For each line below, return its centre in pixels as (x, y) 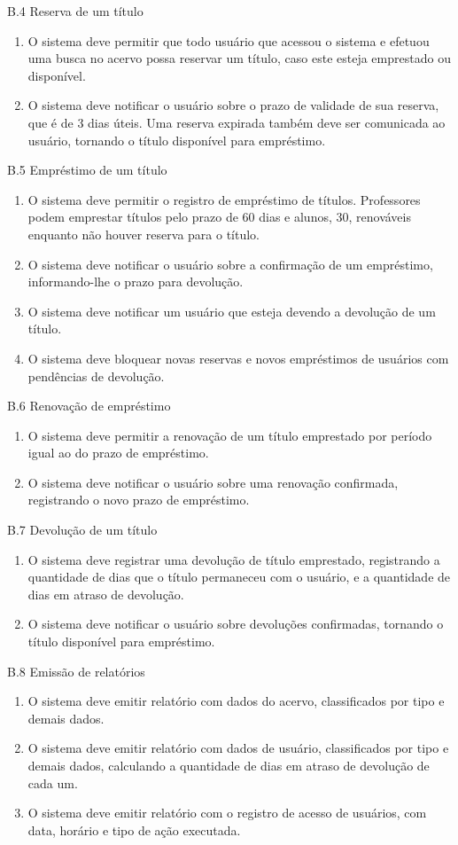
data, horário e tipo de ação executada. (134, 829)
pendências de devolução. (96, 376)
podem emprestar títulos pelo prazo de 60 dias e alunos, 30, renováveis (219, 217)
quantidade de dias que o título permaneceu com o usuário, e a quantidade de (239, 577)
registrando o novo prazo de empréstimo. (139, 500)
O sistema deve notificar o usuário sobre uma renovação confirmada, (213, 482)
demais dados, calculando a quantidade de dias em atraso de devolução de (229, 765)
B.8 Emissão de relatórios (76, 671)
